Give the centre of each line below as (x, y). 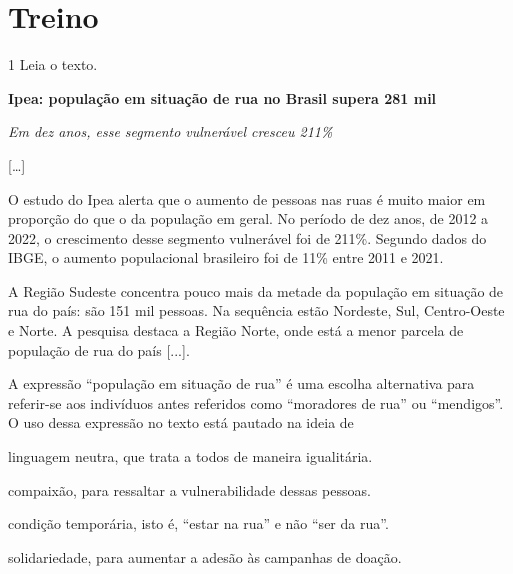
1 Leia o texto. (53, 64)
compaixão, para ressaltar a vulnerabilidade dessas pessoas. (189, 489)
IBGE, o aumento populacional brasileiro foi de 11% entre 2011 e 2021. (226, 257)
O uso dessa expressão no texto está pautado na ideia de (181, 422)
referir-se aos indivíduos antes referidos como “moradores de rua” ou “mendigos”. (256, 402)
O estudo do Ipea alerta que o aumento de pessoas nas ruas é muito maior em (247, 198)
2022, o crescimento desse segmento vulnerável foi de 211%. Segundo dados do (247, 237)
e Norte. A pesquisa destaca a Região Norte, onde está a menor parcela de (236, 330)
